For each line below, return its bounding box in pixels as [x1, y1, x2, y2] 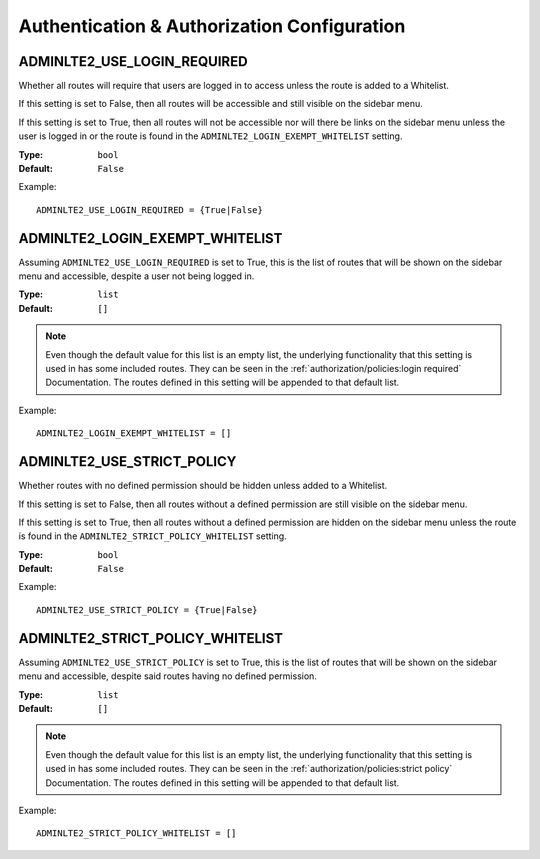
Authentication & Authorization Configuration [18, 15, 406, 37]
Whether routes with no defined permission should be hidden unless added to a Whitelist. [18, 480, 388, 492]
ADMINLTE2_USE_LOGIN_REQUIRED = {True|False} [36, 204, 264, 215]
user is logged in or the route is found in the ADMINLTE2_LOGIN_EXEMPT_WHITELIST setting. [18, 130, 403, 142]
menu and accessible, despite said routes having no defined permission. [18, 670, 317, 682]
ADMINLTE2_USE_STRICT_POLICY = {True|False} [36, 604, 259, 615]
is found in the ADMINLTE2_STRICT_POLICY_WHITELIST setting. [18, 530, 287, 542]
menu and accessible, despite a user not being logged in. [18, 270, 255, 282]
